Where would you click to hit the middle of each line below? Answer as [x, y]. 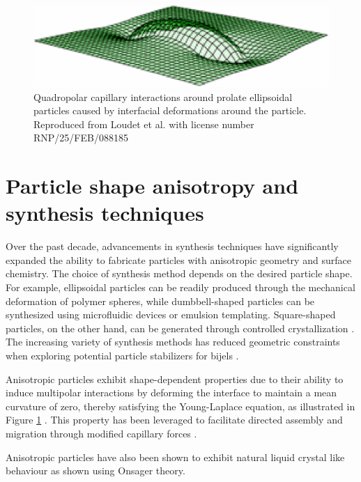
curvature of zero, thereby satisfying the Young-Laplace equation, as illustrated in [180, 406]
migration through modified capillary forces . [101, 434]
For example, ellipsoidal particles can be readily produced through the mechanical [180, 287]
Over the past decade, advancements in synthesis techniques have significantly [172, 246]
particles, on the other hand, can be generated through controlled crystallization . [180, 328]
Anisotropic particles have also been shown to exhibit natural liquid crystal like [175, 457]
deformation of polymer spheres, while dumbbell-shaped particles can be [160, 301]
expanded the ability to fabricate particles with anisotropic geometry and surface [178, 259]
